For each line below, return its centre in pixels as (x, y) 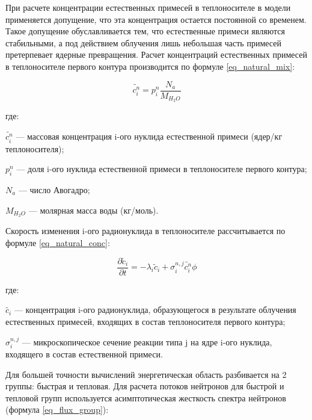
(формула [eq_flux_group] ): (57, 409)
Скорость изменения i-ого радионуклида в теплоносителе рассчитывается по (145, 231)
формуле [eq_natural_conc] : (58, 242)
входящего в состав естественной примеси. (84, 354)
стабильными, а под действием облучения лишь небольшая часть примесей (143, 42)
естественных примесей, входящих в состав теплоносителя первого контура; (145, 322)
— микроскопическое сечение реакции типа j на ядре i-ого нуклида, (147, 341)
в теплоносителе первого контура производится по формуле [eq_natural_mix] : (150, 66)
